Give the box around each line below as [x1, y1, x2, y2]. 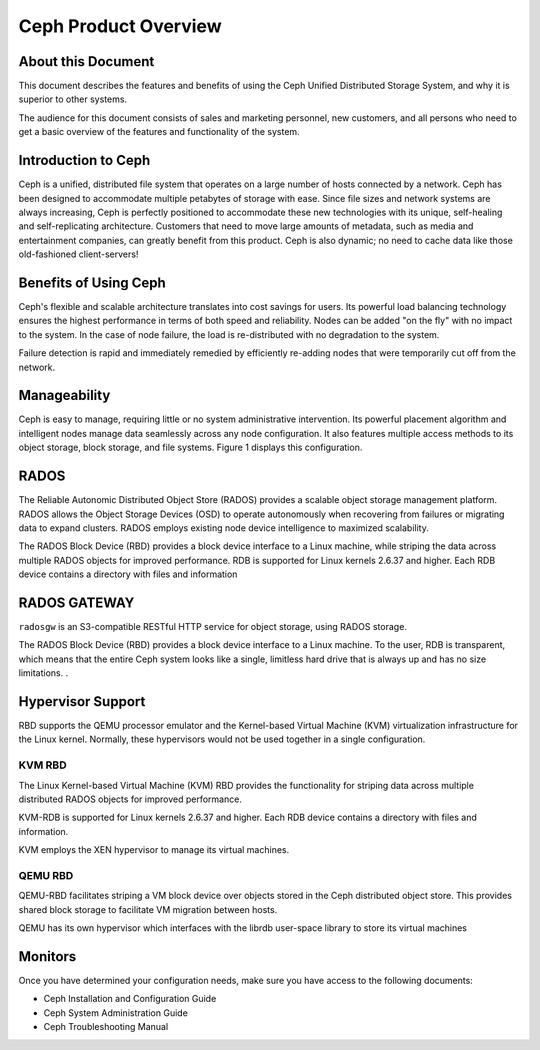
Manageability [18, 387, 111, 404]
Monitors [18, 948, 77, 965]
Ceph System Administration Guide [43, 1006, 189, 1019]
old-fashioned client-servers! [18, 248, 139, 260]
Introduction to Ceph [18, 152, 151, 169]
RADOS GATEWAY [18, 594, 135, 611]
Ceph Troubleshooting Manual [43, 1021, 169, 1033]
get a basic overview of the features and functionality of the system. [18, 126, 300, 138]
